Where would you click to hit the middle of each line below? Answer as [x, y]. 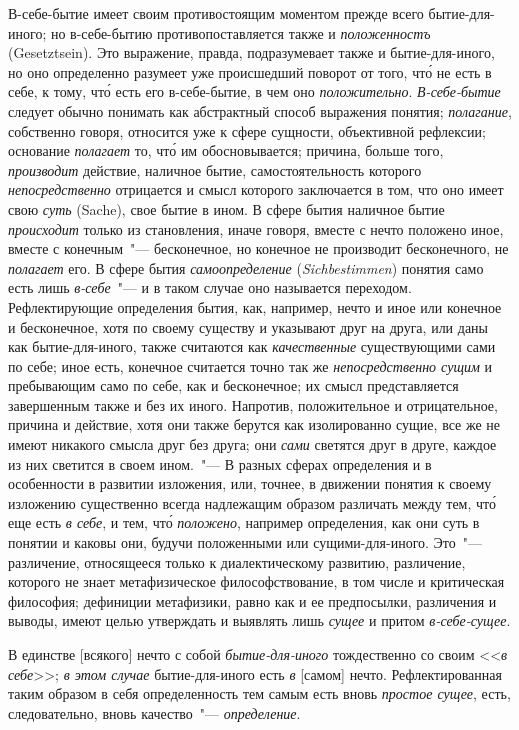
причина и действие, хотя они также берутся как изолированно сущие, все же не [254, 424]
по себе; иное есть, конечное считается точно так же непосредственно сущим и [250, 365]
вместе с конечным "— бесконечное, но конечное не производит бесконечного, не [258, 248]
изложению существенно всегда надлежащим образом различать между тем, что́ [252, 502]
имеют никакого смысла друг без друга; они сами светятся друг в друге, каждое [252, 444]
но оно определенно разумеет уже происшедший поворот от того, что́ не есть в [250, 71]
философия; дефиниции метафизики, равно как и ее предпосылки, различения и [252, 600]
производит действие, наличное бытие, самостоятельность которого [215, 169]
